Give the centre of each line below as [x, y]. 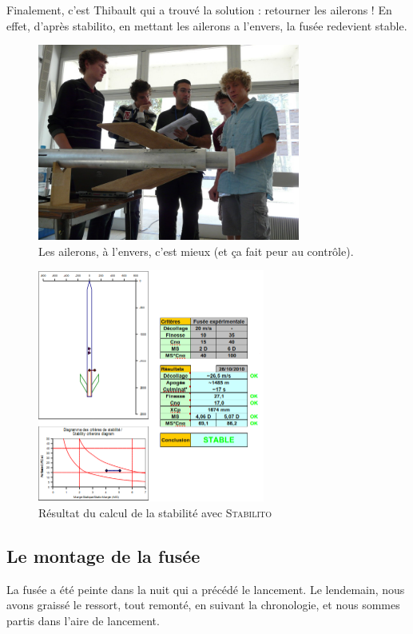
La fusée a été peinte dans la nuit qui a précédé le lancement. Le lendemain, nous [206, 589]
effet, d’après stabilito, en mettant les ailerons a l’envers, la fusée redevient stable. [207, 25]
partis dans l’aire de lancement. [83, 620]
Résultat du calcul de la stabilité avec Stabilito [155, 512]
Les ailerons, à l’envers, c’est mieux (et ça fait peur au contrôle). [196, 251]
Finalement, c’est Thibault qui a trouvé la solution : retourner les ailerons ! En [199, 10]
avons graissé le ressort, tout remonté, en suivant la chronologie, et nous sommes [203, 605]
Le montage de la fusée [103, 555]
